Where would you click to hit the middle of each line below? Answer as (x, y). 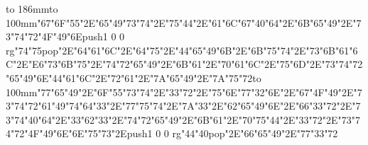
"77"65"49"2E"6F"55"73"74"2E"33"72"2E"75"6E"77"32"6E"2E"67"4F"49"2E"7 (200, 92)
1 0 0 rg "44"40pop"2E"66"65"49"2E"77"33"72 (243, 133)
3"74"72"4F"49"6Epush (54, 36)
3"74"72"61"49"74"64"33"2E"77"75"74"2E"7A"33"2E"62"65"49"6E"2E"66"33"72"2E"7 (183, 106)
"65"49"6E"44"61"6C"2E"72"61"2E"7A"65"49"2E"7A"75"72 (129, 77)
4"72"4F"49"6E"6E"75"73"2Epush (77, 133)
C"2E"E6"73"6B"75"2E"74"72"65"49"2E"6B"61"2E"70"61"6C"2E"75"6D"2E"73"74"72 (184, 64)
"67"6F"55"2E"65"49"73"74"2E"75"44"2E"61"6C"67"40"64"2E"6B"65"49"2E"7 (199, 22)
